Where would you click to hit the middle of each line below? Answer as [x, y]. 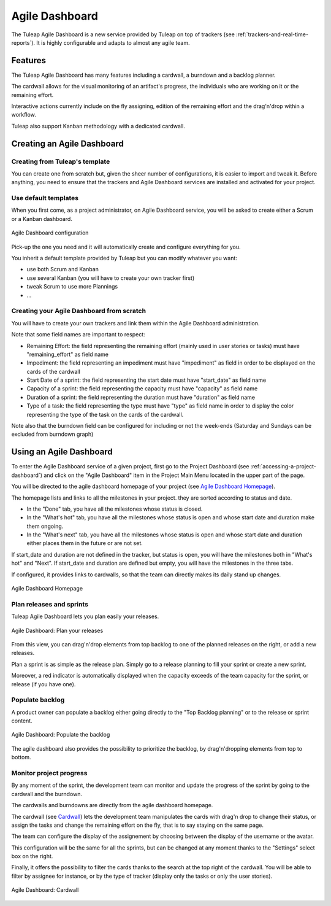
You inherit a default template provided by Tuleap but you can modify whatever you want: [124, 258]
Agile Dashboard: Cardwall [45, 890]
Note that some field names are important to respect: [78, 335]
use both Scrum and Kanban [63, 269]
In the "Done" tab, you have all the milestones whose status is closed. [115, 509]
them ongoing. [45, 526]
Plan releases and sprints [50, 604]
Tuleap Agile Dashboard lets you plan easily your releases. [85, 616]
